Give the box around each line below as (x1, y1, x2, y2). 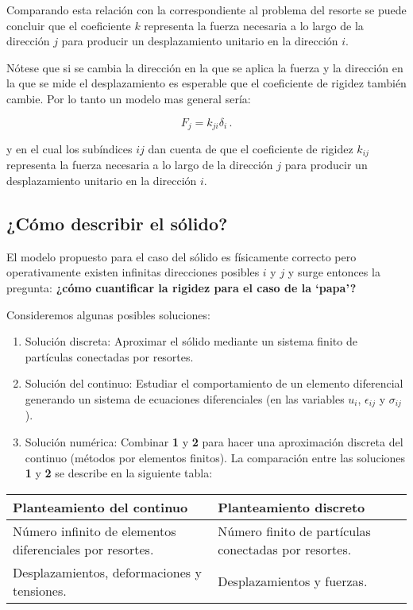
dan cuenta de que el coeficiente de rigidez (148, 141, 353, 157)
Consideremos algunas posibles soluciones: (6, 306, 210, 322)
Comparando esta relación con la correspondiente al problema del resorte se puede (6, 2, 407, 17)
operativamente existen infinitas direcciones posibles (6, 264, 260, 280)
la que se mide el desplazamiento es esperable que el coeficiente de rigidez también (6, 75, 407, 91)
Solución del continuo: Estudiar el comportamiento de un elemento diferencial (25, 375, 403, 392)
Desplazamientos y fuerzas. (218, 572, 368, 591)
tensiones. (13, 581, 67, 600)
